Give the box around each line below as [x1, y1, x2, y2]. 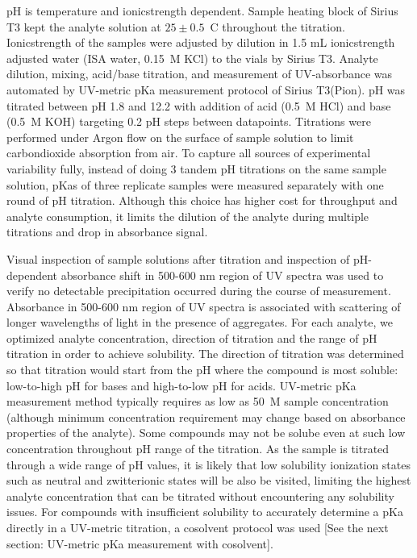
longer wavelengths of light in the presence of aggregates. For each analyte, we [6, 314, 393, 331]
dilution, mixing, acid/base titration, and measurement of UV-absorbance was [6, 65, 393, 82]
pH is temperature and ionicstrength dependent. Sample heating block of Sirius [6, 2, 398, 19]
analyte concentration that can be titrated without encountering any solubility [6, 487, 394, 504]
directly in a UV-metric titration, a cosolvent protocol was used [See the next [6, 519, 389, 535]
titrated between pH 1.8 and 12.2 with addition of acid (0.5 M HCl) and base [6, 97, 391, 114]
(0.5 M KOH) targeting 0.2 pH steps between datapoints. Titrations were [6, 113, 371, 130]
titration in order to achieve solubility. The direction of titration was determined [6, 345, 404, 362]
